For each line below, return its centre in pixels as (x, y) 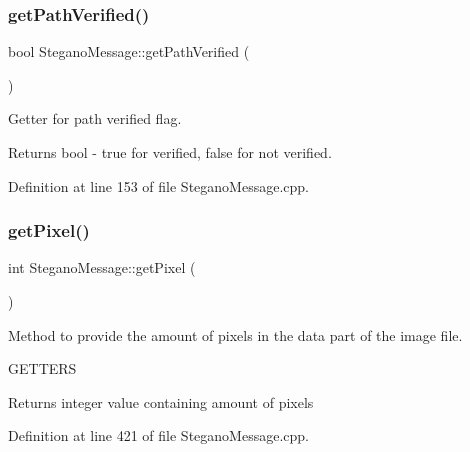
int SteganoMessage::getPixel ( (102, 267)
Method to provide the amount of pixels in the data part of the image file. (235, 334)
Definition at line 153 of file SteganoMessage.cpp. (158, 185)
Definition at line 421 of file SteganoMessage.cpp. (158, 435)
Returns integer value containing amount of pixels (161, 401)
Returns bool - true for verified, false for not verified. (170, 152)
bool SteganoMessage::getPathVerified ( (129, 51)
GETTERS (42, 368)
